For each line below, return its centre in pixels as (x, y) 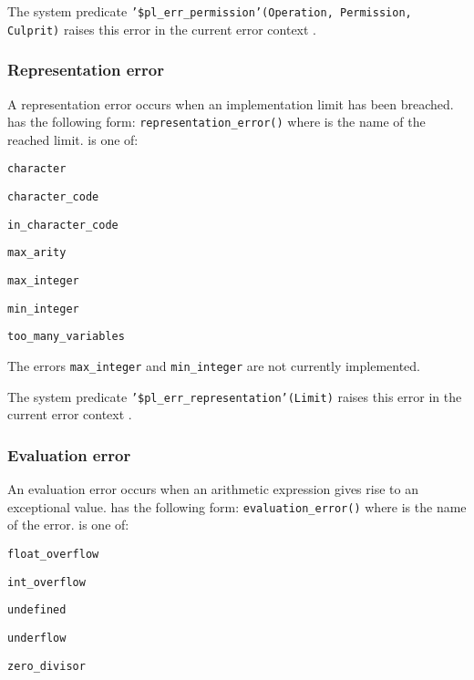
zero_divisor (46, 666)
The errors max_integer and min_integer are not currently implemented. (214, 365)
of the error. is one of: (68, 525)
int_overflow (46, 582)
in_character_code (63, 225)
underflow (37, 638)
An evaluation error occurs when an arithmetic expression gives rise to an (213, 489)
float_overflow (53, 554)
